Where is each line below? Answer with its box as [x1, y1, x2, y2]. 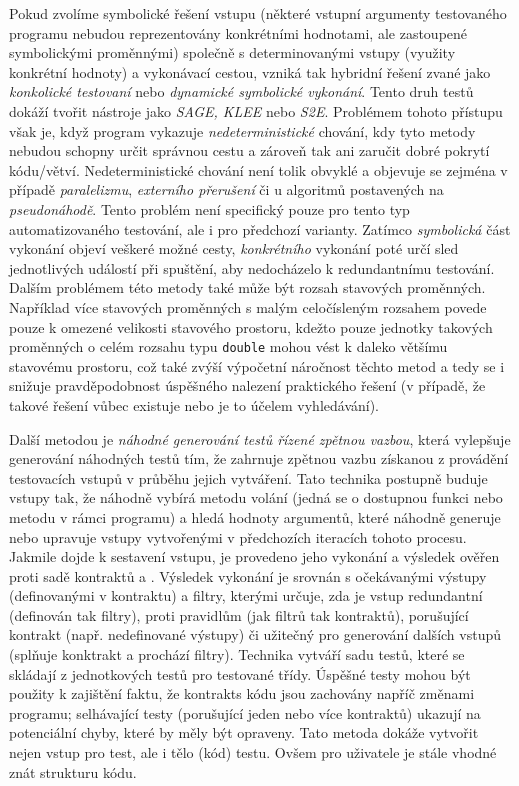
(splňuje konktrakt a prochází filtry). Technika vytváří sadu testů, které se [9, 644, 465, 665]
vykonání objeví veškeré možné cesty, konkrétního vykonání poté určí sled [9, 238, 459, 259]
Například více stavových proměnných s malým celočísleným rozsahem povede [9, 296, 487, 317]
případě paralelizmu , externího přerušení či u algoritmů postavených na [9, 179, 444, 200]
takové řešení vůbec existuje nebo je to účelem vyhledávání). [9, 394, 380, 415]
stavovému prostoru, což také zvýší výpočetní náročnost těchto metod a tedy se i [9, 355, 505, 376]
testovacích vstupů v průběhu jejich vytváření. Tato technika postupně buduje [9, 467, 488, 488]
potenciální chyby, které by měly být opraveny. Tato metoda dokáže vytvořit [9, 722, 479, 743]
